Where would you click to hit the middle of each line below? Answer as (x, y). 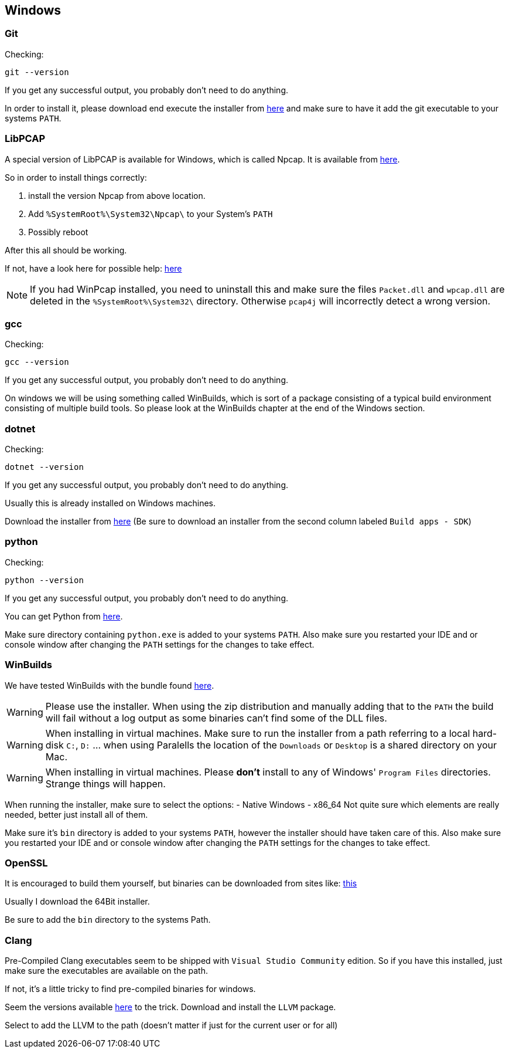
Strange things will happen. (105, 783)
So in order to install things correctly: (76, 177)
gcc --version (37, 362)
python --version (44, 580)
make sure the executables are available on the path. (106, 971)
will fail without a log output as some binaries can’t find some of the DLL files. (216, 718)
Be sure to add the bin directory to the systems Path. (108, 920)
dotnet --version (44, 467)
